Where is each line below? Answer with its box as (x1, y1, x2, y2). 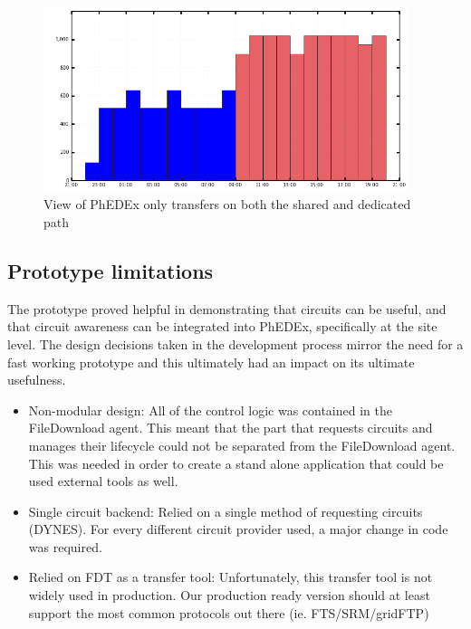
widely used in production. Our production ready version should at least (28, 586, 430, 605)
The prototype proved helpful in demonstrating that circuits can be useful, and (7, 299, 447, 318)
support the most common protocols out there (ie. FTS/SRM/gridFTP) (28, 603, 429, 622)
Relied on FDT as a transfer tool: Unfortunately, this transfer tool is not (28, 567, 433, 586)
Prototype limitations (7, 256, 214, 284)
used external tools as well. (28, 472, 178, 491)
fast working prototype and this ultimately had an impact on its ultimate (7, 352, 415, 371)
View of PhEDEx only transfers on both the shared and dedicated (43, 195, 411, 214)
